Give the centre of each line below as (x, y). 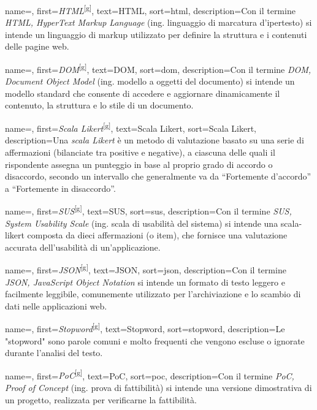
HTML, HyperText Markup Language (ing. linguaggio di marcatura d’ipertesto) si (158, 22)
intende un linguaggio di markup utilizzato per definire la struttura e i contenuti (156, 34)
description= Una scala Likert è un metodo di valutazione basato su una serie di (155, 140)
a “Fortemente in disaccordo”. (60, 188)
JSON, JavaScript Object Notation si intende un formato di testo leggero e (145, 282)
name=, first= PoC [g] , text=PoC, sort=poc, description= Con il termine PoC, (150, 374)
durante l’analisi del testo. (54, 353)
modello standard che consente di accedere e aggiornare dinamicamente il (143, 93)
